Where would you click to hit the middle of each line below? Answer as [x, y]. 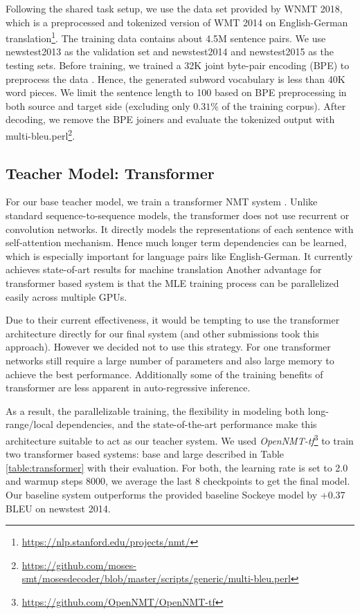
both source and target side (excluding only [98, 105]
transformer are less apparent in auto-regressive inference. [128, 388]
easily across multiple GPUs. [66, 296]
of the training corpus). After [284, 105]
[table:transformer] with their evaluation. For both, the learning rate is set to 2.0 [177, 467]
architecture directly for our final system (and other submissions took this [162, 333]
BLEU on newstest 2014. [58, 508]
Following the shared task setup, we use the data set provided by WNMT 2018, [174, 8]
